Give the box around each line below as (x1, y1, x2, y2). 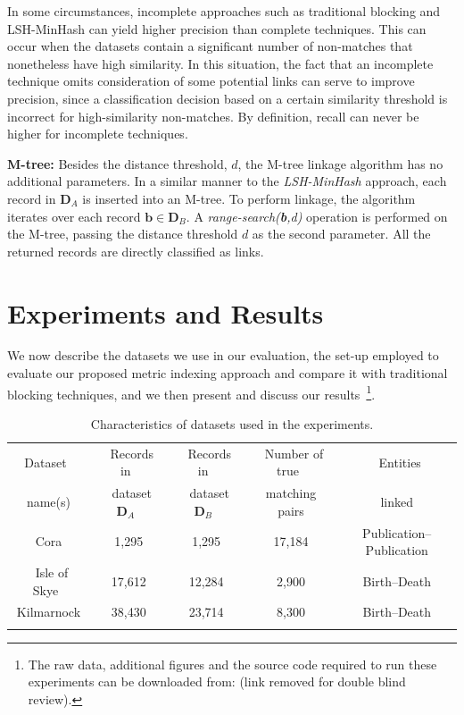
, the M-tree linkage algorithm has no (237, 154, 443, 172)
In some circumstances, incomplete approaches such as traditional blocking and (7, 2, 441, 20)
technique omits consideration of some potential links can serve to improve (7, 71, 415, 90)
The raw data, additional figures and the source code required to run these (28, 654, 437, 673)
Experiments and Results (7, 294, 324, 331)
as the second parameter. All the (252, 224, 431, 243)
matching (265, 484, 317, 502)
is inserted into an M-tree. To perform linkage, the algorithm (82, 189, 416, 207)
